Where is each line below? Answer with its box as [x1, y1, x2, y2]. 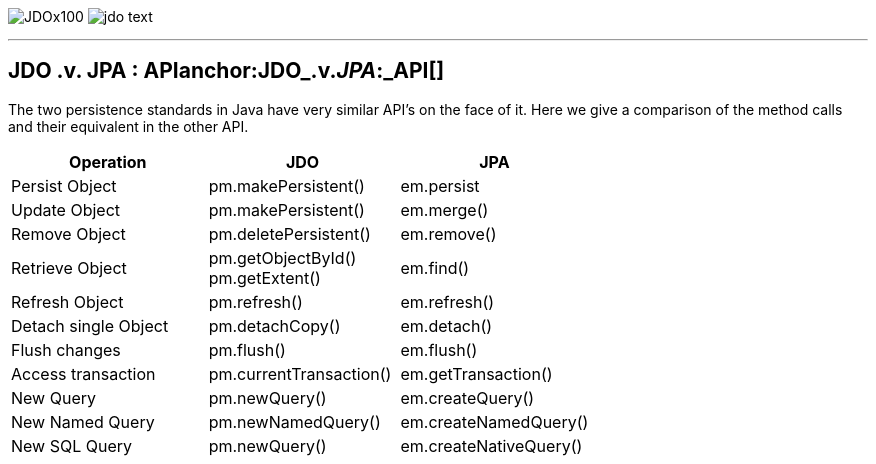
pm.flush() [208, 339, 286, 360]
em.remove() [400, 223, 497, 244]
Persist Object [11, 175, 117, 196]
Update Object [11, 199, 120, 220]
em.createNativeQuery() [400, 435, 583, 456]
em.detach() [400, 315, 493, 336]
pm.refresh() [208, 291, 303, 312]
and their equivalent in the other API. [8, 117, 249, 135]
